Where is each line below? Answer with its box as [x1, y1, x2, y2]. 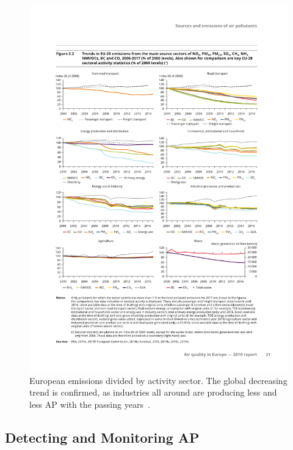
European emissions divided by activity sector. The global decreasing [29, 374, 288, 386]
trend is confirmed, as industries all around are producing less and [29, 386, 277, 399]
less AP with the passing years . [29, 397, 150, 410]
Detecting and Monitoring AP [5, 427, 200, 446]
